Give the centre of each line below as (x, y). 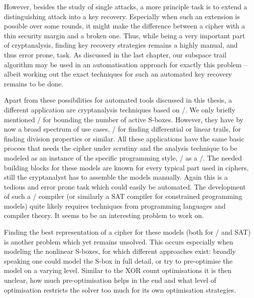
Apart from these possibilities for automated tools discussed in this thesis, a (118, 100)
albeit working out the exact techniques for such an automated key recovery (118, 74)
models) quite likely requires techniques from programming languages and (115, 205)
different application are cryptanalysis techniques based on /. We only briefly (120, 109)
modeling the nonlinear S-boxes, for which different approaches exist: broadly (120, 251)
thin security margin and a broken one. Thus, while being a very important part (125, 35)
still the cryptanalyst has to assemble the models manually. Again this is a (116, 177)
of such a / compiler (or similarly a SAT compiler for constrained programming (123, 196)
